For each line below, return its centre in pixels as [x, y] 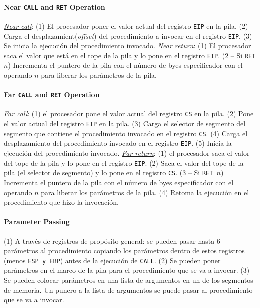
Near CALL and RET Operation [55, 6]
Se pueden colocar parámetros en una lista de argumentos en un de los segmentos [129, 280]
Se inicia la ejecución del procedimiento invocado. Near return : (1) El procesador [128, 45]
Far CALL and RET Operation [52, 94]
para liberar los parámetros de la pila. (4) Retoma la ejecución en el [145, 192]
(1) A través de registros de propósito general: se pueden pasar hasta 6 [112, 241]
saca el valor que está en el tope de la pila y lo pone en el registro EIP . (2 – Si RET [130, 55]
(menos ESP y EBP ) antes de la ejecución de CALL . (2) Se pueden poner [112, 260]
